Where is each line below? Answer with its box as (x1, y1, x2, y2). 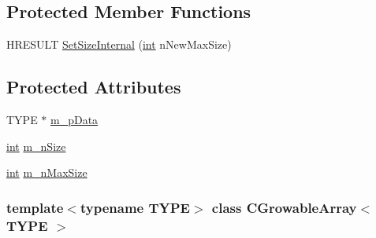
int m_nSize (6, 137, 66, 154)
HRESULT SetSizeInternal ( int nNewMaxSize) (6, 36, 232, 53)
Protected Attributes (6, 75, 181, 99)
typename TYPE (80, 197, 190, 217)
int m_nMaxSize (6, 164, 87, 181)
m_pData (50, 112, 99, 127)
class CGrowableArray (211, 197, 357, 217)
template (6, 197, 64, 217)
